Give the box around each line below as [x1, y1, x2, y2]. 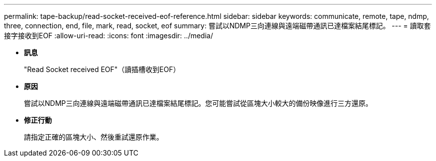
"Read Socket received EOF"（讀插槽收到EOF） [24, 65, 180, 74]
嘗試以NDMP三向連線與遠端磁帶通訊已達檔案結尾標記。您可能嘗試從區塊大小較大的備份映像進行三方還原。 [24, 99, 373, 107]
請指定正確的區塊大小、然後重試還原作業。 [24, 133, 163, 141]
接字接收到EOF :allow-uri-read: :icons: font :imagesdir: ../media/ [4, 31, 213, 40]
